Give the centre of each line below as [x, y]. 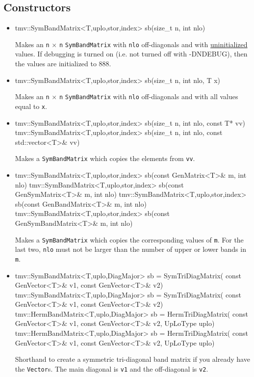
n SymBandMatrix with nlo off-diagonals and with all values [149, 96]
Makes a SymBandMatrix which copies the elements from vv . [105, 158]
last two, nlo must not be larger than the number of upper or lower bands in [130, 249]
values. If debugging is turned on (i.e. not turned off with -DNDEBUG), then [131, 54]
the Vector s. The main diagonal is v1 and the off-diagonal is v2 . [112, 368]
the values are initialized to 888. [63, 64]
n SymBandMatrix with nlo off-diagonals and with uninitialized [153, 44]
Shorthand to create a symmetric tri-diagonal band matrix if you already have [132, 359]
